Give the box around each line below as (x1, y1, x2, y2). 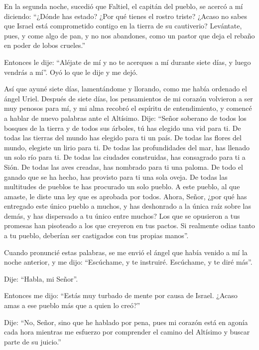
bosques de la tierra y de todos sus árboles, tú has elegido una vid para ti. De (4, 122, 241, 133)
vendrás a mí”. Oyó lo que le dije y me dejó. (4, 66, 138, 77)
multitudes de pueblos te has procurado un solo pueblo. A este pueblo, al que (4, 181, 240, 192)
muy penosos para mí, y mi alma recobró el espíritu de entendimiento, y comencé (4, 103, 252, 113)
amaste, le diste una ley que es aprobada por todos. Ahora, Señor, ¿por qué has (4, 191, 247, 201)
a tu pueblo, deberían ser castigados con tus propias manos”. (4, 230, 189, 241)
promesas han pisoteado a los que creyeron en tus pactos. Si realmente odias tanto (4, 220, 255, 231)
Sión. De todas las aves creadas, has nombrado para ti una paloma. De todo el (4, 161, 243, 172)
